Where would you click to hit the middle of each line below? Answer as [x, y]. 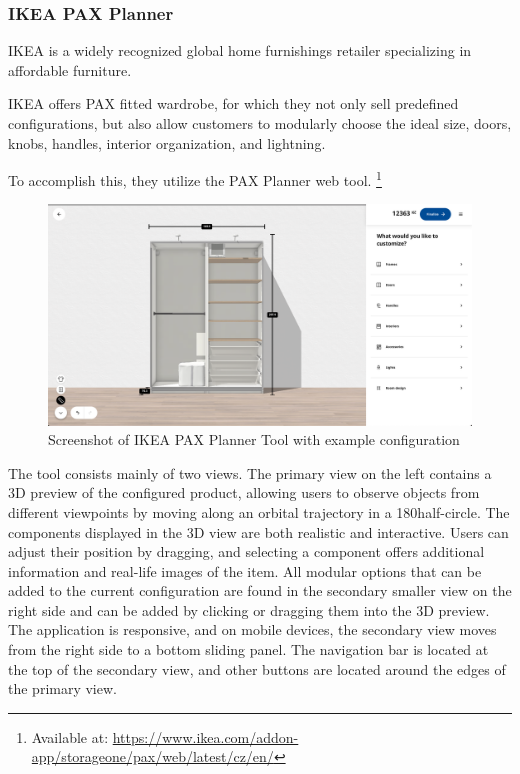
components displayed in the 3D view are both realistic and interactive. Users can [258, 531]
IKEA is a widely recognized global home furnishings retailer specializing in [240, 50]
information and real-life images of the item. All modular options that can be [245, 570]
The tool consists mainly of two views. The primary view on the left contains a [250, 472]
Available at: [70, 736]
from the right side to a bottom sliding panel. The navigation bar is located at [248, 649]
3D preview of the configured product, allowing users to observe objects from [244, 492]
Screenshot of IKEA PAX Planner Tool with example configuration [254, 439]
